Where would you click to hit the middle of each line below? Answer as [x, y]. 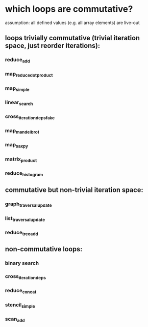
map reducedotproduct [29, 74]
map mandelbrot [22, 131]
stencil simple [20, 305]
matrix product [21, 159]
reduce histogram [24, 174]
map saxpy [17, 145]
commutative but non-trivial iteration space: [74, 190]
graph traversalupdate [29, 204]
